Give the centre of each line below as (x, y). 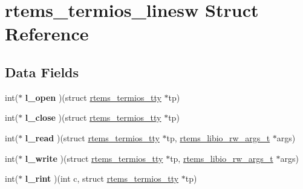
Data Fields (42, 72)
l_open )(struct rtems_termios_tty (93, 97)
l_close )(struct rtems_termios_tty (93, 117)
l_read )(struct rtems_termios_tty (92, 137)
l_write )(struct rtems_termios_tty (94, 158)
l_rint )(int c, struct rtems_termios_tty (102, 178)
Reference (47, 34)
